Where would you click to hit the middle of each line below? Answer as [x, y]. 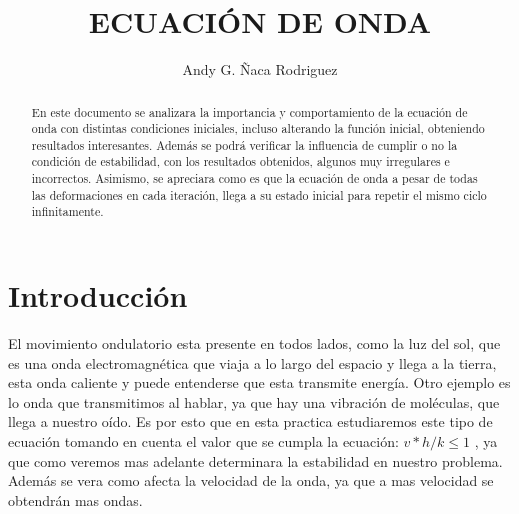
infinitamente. [67, 211]
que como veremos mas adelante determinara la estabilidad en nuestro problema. [255, 460]
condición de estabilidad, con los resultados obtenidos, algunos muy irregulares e [240, 161]
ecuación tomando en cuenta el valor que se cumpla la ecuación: [203, 441]
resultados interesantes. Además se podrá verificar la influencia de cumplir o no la [244, 144]
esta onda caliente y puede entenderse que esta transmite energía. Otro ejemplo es [259, 382]
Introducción [98, 295]
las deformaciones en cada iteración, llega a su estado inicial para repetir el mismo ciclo [259, 194]
